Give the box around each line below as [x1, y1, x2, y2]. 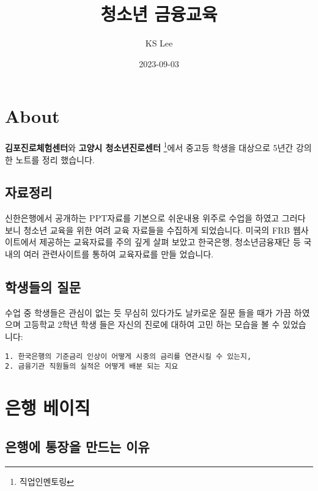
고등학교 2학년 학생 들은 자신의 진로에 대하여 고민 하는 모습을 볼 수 [23, 318, 280, 331]
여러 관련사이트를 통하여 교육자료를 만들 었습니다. [23, 248, 213, 260]
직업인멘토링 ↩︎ [19, 474, 74, 487]
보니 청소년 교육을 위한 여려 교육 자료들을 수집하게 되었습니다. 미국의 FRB [5, 223, 290, 236]
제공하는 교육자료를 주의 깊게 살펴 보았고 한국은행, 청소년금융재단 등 [39, 235, 301, 248]
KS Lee [145, 37, 173, 50]
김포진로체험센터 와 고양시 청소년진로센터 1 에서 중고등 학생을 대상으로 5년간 [5, 139, 294, 153]
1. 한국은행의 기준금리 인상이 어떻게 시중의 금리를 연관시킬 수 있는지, [5, 352, 252, 361]
